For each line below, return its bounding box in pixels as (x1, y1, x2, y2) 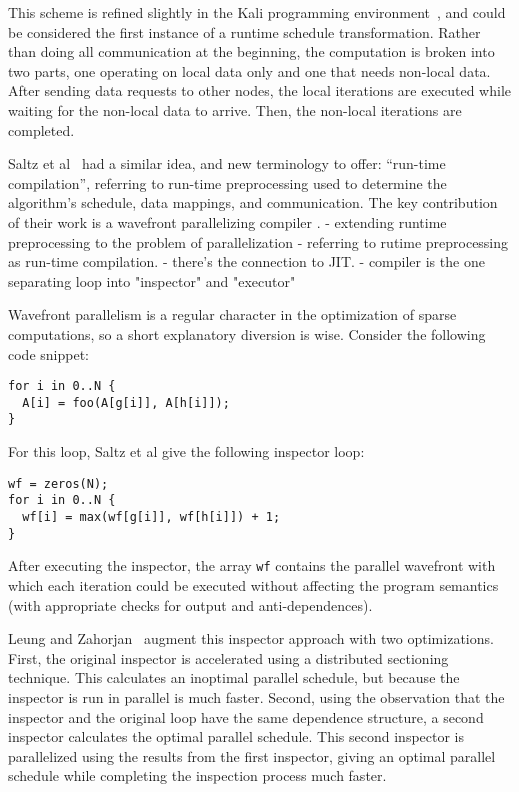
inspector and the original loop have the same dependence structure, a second (8, 706, 484, 727)
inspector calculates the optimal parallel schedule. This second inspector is (8, 726, 465, 747)
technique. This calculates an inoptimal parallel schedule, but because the (8, 667, 460, 688)
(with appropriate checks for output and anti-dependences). (8, 594, 373, 615)
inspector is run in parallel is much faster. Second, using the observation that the (8, 686, 505, 707)
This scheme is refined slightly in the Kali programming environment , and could (8, 2, 506, 22)
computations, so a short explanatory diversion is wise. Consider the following (8, 323, 486, 344)
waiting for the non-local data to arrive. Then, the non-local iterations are (8, 99, 462, 120)
